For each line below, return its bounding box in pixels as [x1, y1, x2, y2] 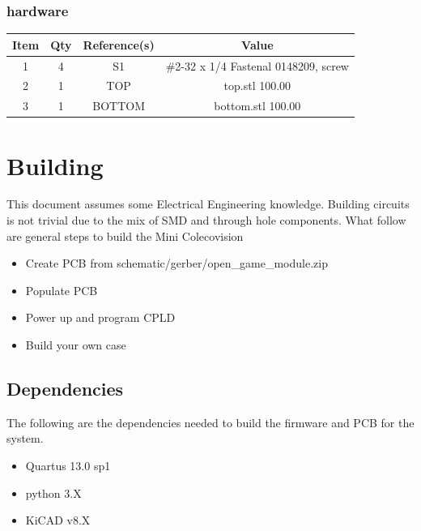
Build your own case [25, 336, 126, 353]
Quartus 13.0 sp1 [25, 457, 111, 474]
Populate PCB [25, 281, 98, 298]
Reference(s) [83, 36, 155, 53]
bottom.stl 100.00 [214, 97, 301, 114]
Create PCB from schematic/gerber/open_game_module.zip [25, 255, 328, 272]
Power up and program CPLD [25, 309, 176, 326]
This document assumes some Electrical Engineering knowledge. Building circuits [6, 195, 410, 212]
